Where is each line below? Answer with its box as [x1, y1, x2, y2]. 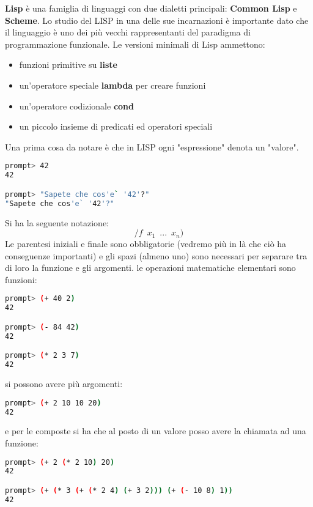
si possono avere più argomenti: [5, 377, 123, 390]
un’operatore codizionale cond [19, 99, 134, 112]
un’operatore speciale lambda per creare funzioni [19, 78, 206, 91]
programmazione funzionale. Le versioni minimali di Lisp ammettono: [5, 37, 265, 50]
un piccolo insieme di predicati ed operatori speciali [19, 120, 213, 133]
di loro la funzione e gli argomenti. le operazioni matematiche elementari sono [5, 261, 296, 274]
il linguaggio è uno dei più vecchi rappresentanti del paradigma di [5, 26, 251, 39]
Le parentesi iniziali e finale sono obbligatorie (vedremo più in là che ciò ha [5, 237, 287, 250]
